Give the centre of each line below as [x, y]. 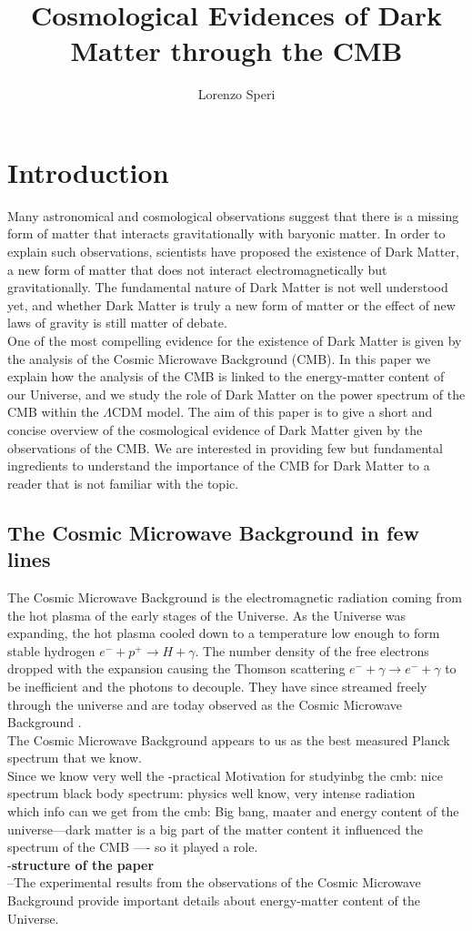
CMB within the [53, 412]
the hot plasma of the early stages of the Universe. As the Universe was [207, 615]
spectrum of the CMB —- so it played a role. [133, 847]
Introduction [88, 172]
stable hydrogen [51, 650]
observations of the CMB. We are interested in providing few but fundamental [225, 447]
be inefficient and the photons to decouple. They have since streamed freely [217, 686]
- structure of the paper [81, 864]
